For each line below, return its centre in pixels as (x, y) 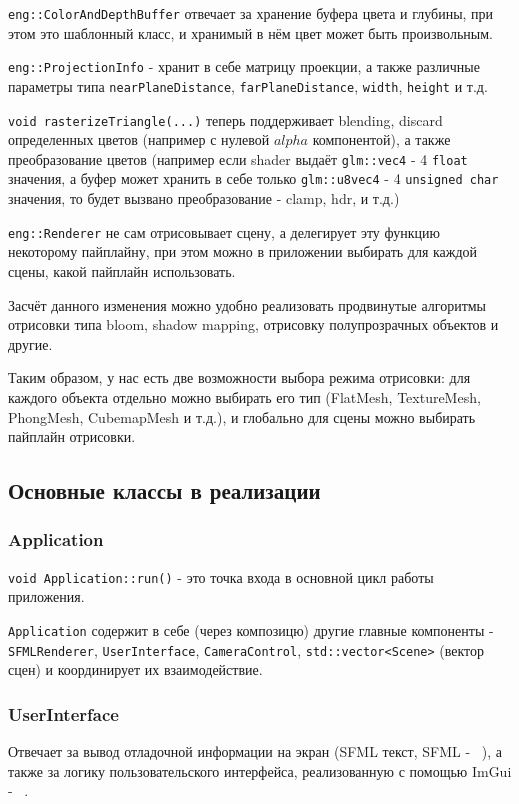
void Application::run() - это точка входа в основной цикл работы (221, 576)
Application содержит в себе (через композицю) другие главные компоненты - (251, 629)
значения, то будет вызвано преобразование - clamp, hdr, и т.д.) (204, 198)
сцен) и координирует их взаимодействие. (135, 669)
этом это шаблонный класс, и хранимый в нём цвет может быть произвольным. (250, 32)
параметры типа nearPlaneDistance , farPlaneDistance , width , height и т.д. (248, 85)
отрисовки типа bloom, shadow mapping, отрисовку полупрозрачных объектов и (253, 324)
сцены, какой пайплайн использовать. (122, 270)
